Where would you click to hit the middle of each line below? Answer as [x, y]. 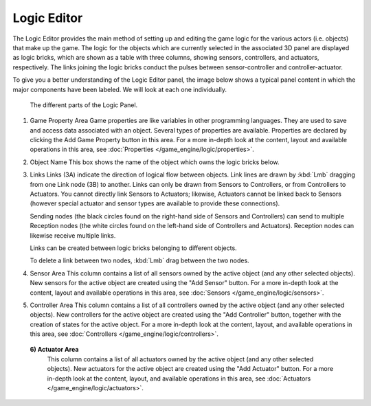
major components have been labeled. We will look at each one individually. [120, 89]
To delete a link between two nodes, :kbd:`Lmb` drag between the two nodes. [140, 260]
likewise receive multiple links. [73, 235]
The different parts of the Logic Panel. [84, 105]
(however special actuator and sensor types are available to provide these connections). [155, 203]
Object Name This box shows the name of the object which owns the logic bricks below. [155, 162]
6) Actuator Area [54, 350]
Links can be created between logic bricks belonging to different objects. [133, 248]
